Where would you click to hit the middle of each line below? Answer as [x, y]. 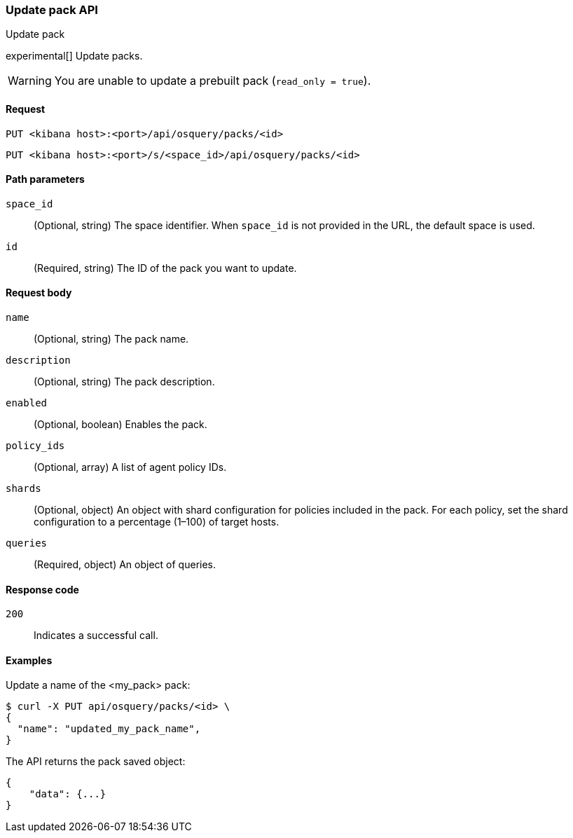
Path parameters [45, 179]
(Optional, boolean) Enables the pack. [120, 425]
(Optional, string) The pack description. [124, 382]
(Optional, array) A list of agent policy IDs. [130, 467]
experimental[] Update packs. [74, 56]
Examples [29, 660]
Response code [42, 589]
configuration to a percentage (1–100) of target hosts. [157, 522]
